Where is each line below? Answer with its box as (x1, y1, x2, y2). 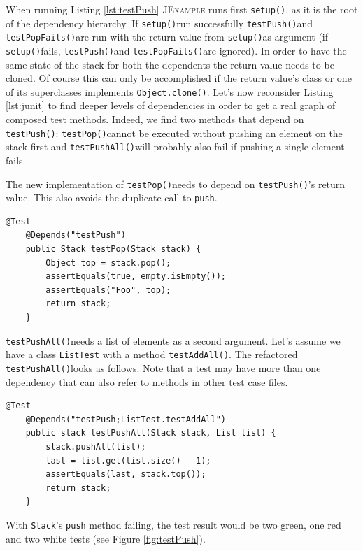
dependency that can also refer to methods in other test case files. (6, 374, 288, 389)
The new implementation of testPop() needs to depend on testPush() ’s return (6, 176, 346, 191)
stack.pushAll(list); (45, 441, 146, 452)
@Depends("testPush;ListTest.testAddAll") (25, 414, 226, 424)
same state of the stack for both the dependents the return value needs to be (6, 57, 334, 71)
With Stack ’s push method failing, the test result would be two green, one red (6, 517, 341, 531)
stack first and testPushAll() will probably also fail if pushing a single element (6, 139, 345, 154)
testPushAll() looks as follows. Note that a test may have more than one (6, 360, 321, 375)
